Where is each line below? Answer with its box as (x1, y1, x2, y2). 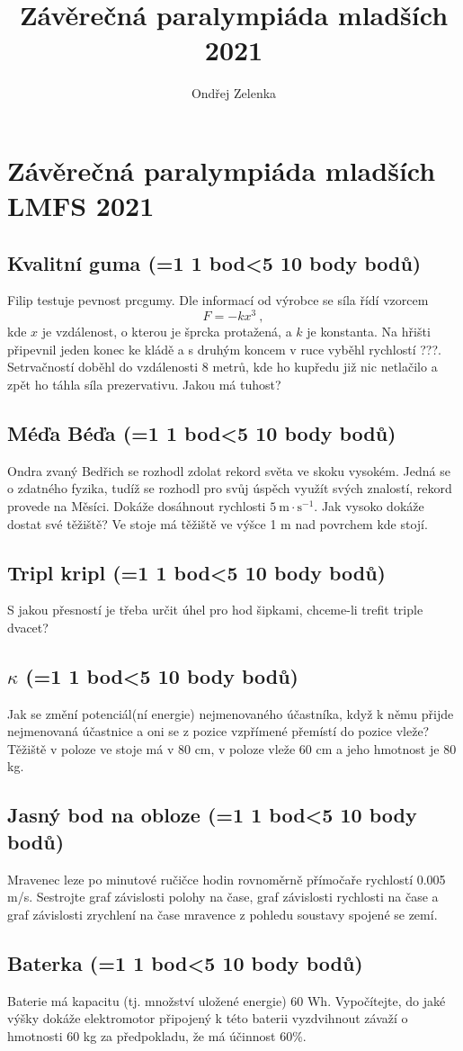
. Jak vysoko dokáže (314, 496, 424, 515)
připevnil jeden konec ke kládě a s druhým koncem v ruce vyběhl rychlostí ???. (7, 339, 441, 358)
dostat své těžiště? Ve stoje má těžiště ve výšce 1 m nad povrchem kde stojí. (7, 514, 428, 533)
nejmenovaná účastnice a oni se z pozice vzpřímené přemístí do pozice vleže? (7, 722, 430, 741)
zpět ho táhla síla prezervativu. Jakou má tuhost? (7, 374, 281, 393)
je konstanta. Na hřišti (307, 322, 431, 341)
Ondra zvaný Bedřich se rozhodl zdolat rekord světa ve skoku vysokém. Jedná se (7, 461, 450, 480)
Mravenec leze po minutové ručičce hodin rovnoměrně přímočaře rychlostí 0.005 (7, 869, 446, 888)
